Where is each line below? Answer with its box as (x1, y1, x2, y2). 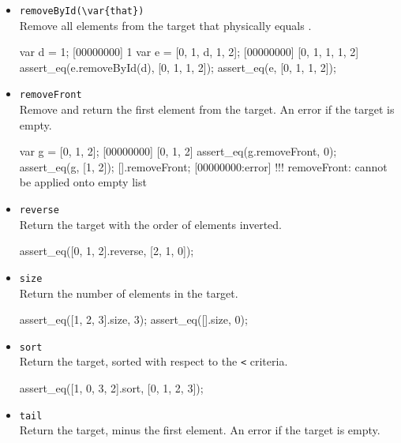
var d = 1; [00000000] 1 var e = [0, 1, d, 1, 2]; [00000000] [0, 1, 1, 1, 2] (19, 43, 359, 60)
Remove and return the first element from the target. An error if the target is (19, 101, 395, 118)
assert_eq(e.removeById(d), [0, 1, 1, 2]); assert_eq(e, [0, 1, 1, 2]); (19, 58, 336, 75)
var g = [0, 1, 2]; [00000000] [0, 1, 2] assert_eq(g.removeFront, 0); (19, 143, 337, 160)
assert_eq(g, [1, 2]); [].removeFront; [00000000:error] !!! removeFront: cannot (19, 158, 388, 175)
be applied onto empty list (19, 174, 147, 190)
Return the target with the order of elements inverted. (19, 216, 282, 232)
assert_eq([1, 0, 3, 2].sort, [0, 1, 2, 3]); (19, 380, 204, 396)
